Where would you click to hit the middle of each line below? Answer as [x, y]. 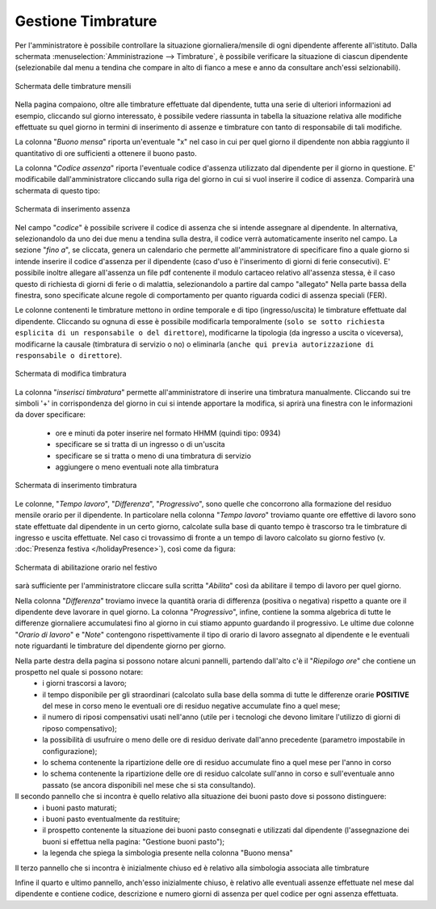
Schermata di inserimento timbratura [76, 486]
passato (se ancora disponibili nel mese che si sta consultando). [149, 785]
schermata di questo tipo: [57, 191]
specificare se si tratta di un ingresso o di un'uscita [140, 444]
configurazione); [70, 751]
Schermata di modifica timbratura [71, 374]
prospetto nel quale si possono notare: [79, 671]
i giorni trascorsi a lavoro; [84, 684]
